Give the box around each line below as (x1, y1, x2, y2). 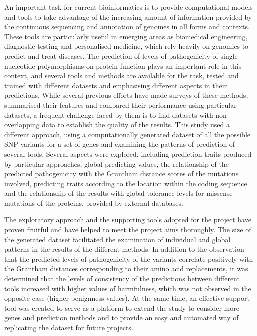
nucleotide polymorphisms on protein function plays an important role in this (4, 60, 242, 71)
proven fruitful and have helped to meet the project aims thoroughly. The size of (4, 224, 251, 235)
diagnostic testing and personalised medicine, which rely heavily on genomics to (4, 41, 249, 51)
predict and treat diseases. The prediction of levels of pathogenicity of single (4, 50, 238, 61)
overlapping (4, 119, 40, 130)
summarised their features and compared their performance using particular (4, 99, 237, 110)
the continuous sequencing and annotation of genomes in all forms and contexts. (4, 21, 250, 32)
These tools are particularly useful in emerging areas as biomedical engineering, (4, 31, 248, 41)
